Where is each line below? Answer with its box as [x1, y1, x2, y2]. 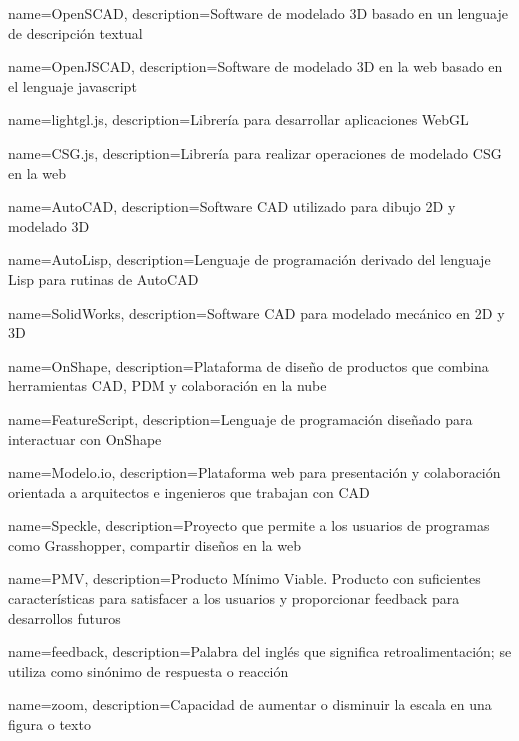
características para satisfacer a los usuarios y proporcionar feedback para [8, 588, 460, 609]
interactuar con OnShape [8, 428, 162, 449]
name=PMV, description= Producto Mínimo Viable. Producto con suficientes [8, 568, 481, 589]
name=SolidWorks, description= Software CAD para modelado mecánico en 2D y [8, 302, 505, 323]
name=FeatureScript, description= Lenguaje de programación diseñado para [8, 408, 473, 429]
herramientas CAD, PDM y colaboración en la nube [8, 375, 327, 396]
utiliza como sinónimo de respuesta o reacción [8, 660, 289, 681]
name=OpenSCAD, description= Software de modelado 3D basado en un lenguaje [8, 3, 509, 23]
